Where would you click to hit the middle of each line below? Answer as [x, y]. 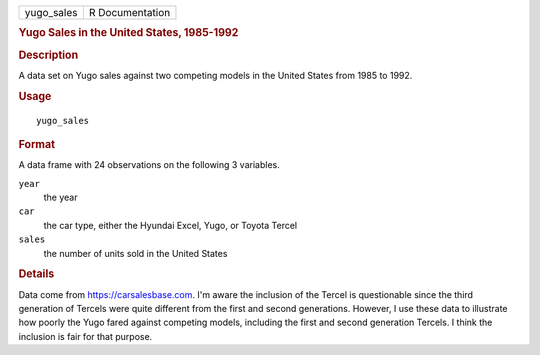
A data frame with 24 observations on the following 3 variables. [149, 165]
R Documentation [129, 12]
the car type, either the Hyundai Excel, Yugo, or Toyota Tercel [170, 225]
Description [48, 55]
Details [36, 274]
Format [36, 144]
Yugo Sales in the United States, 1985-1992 [128, 33]
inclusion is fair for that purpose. [85, 336]
